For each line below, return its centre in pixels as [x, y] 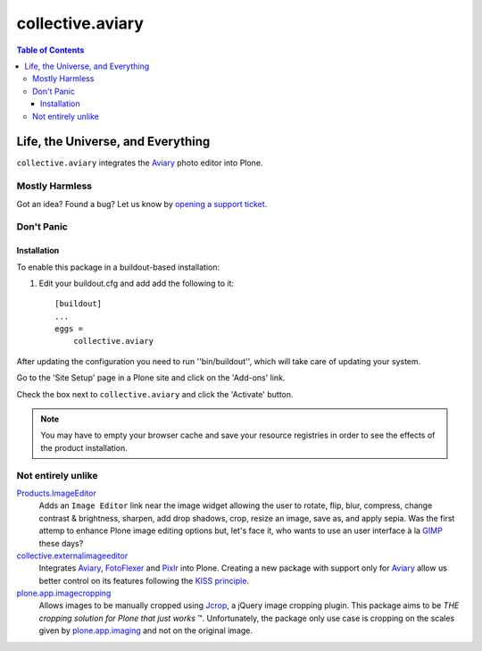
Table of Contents [50, 50]
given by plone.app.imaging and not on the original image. [146, 630]
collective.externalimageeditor [72, 555]
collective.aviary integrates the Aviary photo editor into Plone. [140, 163]
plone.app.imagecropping [64, 593]
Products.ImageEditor [57, 493]
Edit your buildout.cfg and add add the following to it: [137, 283]
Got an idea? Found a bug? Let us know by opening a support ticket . [142, 204]
